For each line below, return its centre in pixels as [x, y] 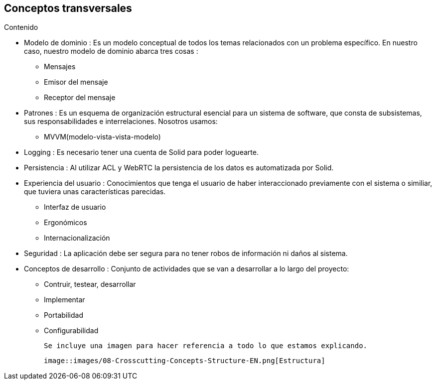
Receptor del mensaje [80, 98]
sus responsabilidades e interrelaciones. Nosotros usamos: [121, 122]
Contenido [21, 27]
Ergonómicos [66, 223]
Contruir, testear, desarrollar [90, 284]
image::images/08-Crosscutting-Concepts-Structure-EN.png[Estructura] [185, 361]
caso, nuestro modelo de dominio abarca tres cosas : [111, 51]
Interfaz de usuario [75, 207]
